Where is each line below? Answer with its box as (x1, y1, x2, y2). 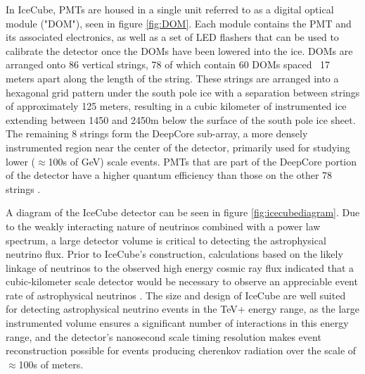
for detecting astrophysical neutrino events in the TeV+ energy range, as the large (6, 301, 359, 316)
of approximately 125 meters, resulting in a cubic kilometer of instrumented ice (6, 99, 347, 113)
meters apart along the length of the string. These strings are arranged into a (6, 70, 339, 85)
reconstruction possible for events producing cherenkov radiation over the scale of (6, 343, 357, 358)
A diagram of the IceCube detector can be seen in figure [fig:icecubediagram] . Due (6, 205, 360, 220)
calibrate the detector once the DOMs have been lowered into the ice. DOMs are (6, 43, 353, 58)
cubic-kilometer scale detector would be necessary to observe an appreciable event (6, 274, 358, 289)
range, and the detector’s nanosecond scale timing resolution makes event (6, 329, 321, 344)
